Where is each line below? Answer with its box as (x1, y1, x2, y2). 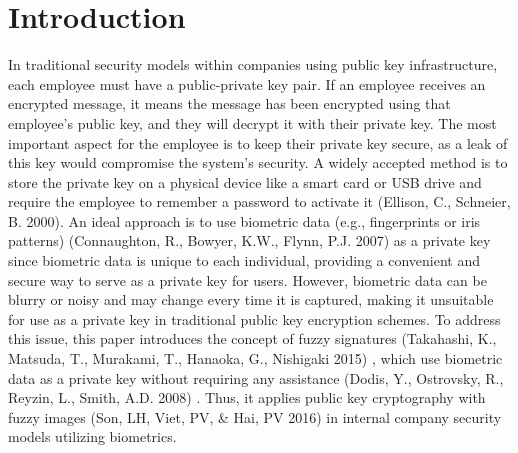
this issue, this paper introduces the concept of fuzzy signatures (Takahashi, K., (8, 328, 497, 349)
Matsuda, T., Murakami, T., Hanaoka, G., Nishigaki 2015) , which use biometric (8, 348, 503, 369)
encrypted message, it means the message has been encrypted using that (8, 93, 451, 114)
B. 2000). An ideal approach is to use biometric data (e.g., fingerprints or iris (8, 210, 481, 231)
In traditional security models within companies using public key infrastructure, (8, 54, 498, 75)
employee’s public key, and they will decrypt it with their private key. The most (8, 112, 497, 133)
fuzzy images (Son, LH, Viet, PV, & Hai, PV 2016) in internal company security (8, 406, 502, 427)
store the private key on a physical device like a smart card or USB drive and (8, 171, 482, 192)
